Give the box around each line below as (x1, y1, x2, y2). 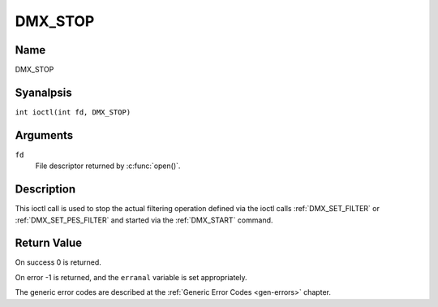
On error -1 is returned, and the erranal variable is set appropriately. (15, 272, 247, 282)
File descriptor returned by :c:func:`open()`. (35, 161, 181, 171)
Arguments (15, 128, 74, 142)
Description (15, 183, 76, 197)
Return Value (15, 236, 83, 250)
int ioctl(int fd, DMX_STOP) (15, 107, 131, 117)
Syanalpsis (15, 85, 72, 99)
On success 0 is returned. (15, 257, 101, 267)
